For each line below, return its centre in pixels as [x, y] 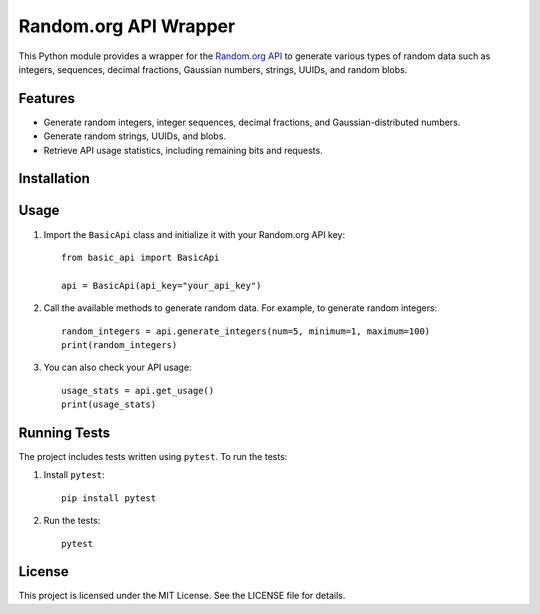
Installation [54, 178]
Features [46, 98]
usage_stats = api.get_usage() [138, 390]
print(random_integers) [119, 344]
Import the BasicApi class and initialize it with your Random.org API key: [194, 234]
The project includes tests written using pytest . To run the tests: [153, 456]
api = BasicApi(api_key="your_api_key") [161, 285]
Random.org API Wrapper [127, 26]
